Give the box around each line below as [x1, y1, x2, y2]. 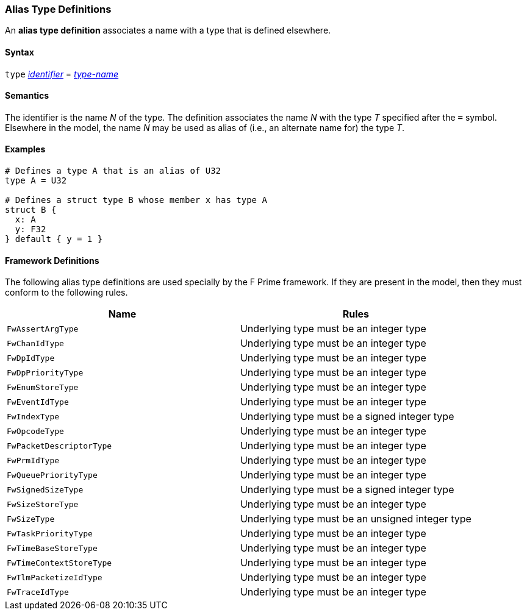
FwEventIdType [7, 397, 69, 407]
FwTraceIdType [7, 587, 69, 597]
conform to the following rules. [5, 287, 128, 298]
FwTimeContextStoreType [7, 558, 112, 567]
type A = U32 [5, 176, 67, 186]
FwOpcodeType [7, 426, 64, 436]
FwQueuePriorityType [7, 470, 98, 480]
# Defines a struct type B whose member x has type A [5, 195, 267, 205]
